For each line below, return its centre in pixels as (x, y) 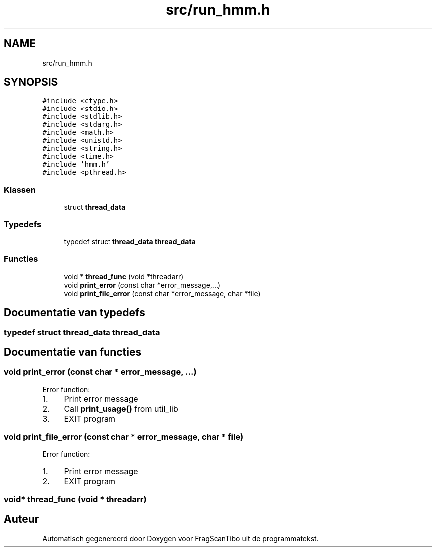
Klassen (20, 189)
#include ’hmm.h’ (76, 165)
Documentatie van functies (73, 352)
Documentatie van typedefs (75, 313)
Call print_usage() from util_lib (121, 408)
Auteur (22, 519)
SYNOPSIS (31, 82)
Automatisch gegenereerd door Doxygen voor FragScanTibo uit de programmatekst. (180, 538)
